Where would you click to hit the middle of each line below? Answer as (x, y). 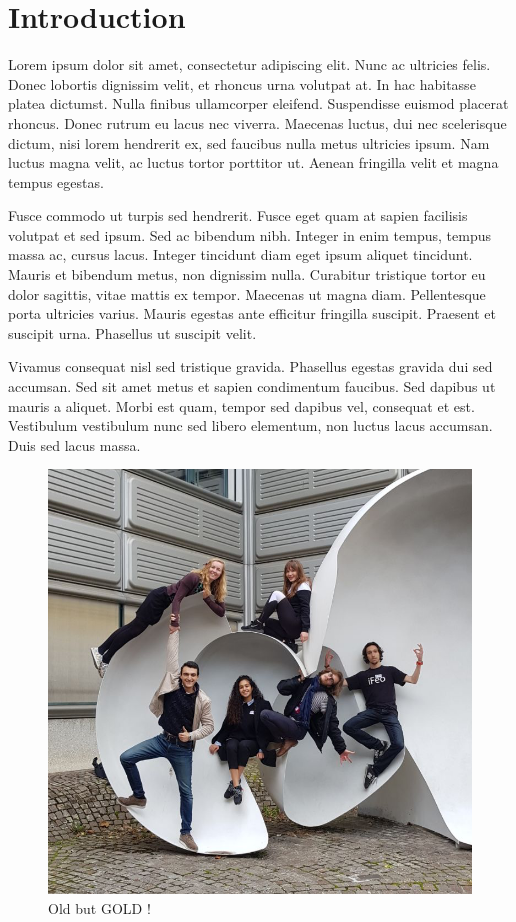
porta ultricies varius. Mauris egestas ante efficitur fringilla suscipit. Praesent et (252, 313)
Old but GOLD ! (99, 907)
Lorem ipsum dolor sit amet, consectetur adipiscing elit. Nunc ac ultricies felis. (249, 64)
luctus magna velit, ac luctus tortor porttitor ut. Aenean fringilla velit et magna (253, 162)
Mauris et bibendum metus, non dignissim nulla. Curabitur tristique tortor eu (247, 274)
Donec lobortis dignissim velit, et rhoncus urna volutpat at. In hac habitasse (242, 83)
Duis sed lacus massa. (74, 444)
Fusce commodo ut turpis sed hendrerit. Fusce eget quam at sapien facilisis (238, 215)
